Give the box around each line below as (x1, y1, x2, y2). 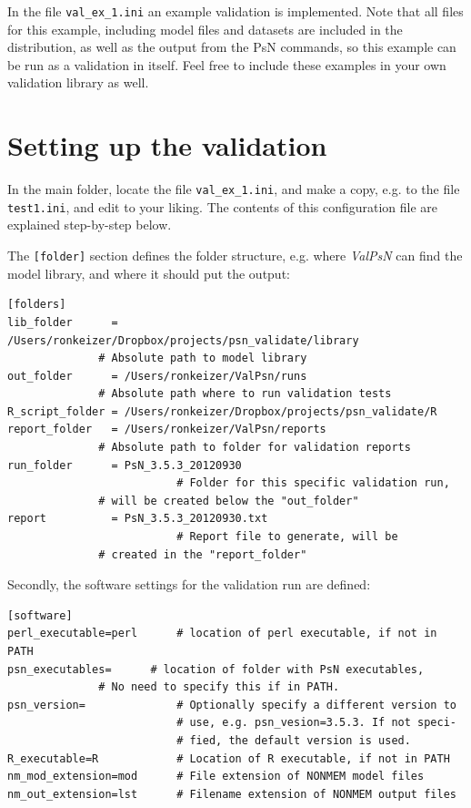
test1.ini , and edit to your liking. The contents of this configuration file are (7, 197, 438, 216)
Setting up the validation (7, 127, 327, 164)
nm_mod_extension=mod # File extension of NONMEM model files (7, 770, 425, 783)
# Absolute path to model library (98, 352, 307, 365)
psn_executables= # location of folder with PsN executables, (7, 662, 425, 676)
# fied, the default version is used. (176, 733, 411, 747)
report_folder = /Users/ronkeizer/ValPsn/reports (7, 423, 326, 436)
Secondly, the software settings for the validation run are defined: (7, 575, 371, 594)
